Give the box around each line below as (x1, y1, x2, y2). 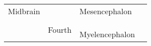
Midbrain (8, 5, 40, 17)
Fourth (48, 24, 72, 35)
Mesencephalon (79, 5, 132, 17)
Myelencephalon (79, 28, 135, 40)
